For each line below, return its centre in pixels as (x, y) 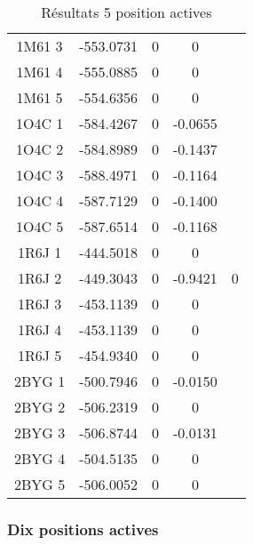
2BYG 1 (40, 381)
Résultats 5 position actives (126, 12)
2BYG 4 (40, 458)
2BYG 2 (40, 407)
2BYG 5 (40, 484)
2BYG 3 (40, 433)
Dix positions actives (83, 529)
